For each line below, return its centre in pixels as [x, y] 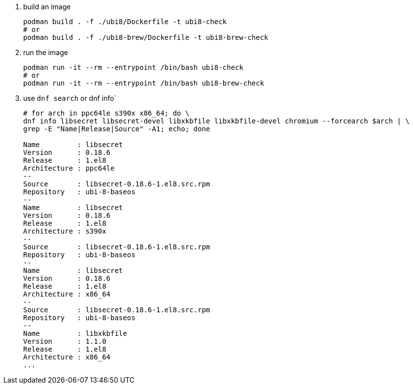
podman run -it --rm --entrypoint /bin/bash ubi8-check [133, 67]
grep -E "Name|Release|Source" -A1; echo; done [117, 129]
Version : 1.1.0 [65, 341]
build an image [47, 7]
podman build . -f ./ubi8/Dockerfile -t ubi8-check [125, 22]
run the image [46, 52]
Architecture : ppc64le [69, 168]
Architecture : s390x [65, 231]
